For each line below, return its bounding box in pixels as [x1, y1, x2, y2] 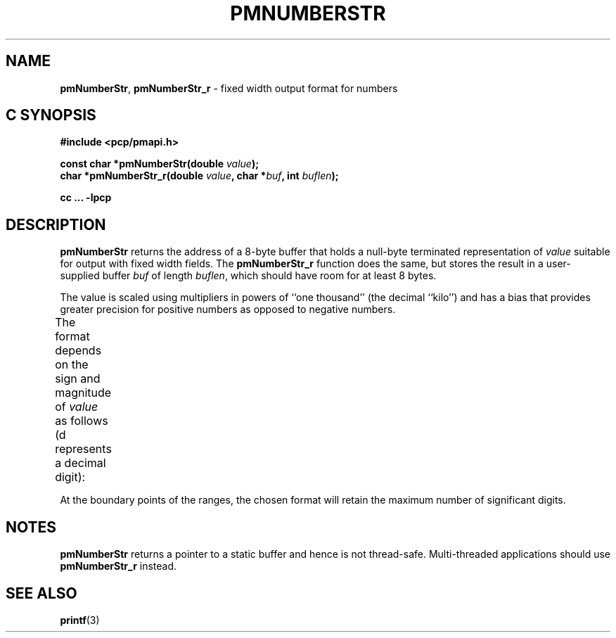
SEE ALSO [6, 584, 77, 602]
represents [55, 442, 112, 457]
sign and [55, 371, 101, 386]
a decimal [55, 456, 106, 471]
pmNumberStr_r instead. [60, 560, 177, 573]
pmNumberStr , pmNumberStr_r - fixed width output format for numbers [60, 82, 398, 94]
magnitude [55, 385, 112, 400]
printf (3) [60, 613, 100, 626]
